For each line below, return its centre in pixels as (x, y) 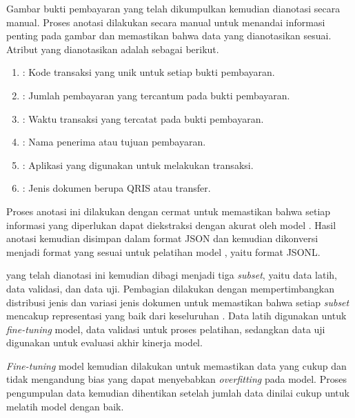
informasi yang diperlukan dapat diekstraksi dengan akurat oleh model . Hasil (171, 225)
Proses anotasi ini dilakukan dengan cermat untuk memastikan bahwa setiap (169, 211)
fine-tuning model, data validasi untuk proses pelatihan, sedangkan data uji (166, 329)
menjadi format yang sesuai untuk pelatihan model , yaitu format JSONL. (163, 251)
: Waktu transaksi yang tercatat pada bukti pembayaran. (143, 118)
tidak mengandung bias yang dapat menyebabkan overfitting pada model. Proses (176, 379)
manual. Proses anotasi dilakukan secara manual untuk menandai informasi (166, 22)
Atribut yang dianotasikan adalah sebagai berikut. (113, 49)
